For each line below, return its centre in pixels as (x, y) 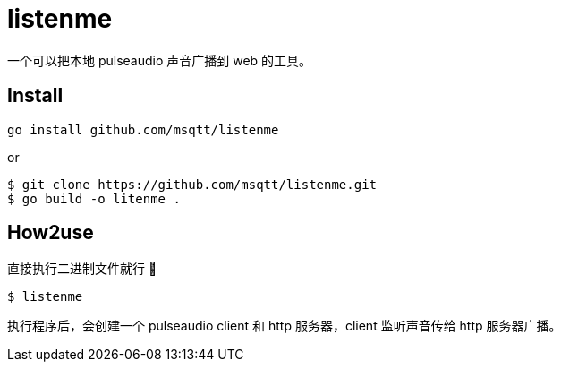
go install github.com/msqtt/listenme (143, 129)
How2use (51, 233)
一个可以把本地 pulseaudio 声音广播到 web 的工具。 (160, 60)
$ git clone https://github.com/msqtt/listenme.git (192, 184)
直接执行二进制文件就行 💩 (82, 269)
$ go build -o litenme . (94, 198)
